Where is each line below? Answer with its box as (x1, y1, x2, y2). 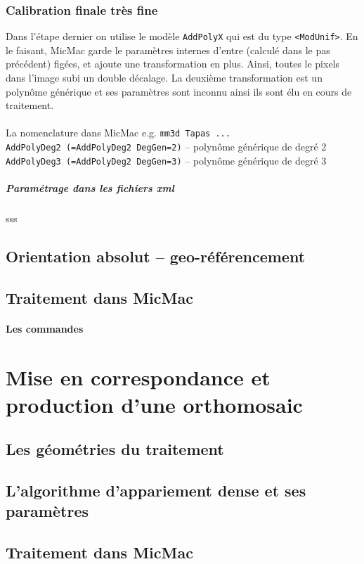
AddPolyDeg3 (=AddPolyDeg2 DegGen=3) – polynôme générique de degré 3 (6, 153, 327, 167)
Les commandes (6, 321, 84, 335)
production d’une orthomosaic (6, 390, 303, 418)
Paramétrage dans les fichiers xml (6, 181, 174, 195)
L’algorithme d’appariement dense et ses (6, 480, 306, 501)
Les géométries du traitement (6, 438, 224, 460)
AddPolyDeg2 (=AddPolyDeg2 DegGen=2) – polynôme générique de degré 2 (6, 139, 327, 154)
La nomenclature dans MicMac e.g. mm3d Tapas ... (6, 125, 230, 140)
